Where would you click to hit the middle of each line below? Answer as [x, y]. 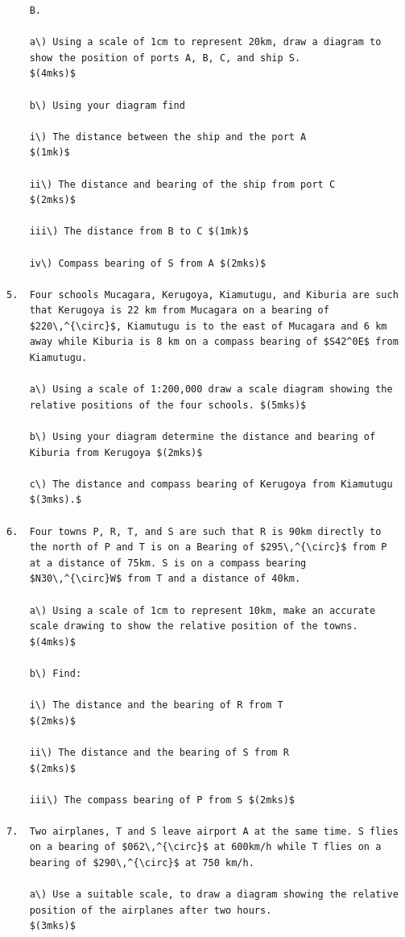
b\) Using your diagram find [107, 105]
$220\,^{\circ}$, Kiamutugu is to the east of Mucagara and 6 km [208, 326]
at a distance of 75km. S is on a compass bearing [168, 563]
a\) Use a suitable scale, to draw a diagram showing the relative [214, 895]
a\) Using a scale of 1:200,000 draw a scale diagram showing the [211, 390]
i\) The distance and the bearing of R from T [156, 705]
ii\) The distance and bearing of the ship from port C [182, 184]
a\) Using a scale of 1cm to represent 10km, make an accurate [202, 610]
